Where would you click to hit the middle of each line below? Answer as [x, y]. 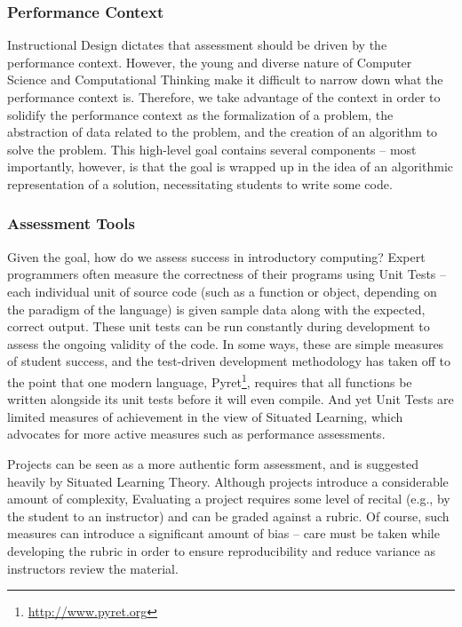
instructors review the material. [93, 568]
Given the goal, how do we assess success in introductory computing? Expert [216, 256]
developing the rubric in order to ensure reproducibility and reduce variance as [221, 550]
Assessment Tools [71, 223]
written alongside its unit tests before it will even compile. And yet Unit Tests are [231, 399]
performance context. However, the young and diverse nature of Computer [210, 62]
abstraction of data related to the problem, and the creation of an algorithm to [223, 132]
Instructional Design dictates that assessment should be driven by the [197, 45]
